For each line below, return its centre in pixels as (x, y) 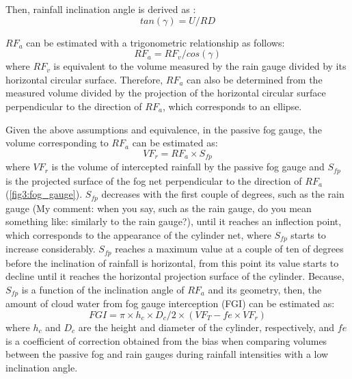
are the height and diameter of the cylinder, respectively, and (206, 327)
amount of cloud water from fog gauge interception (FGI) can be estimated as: (170, 303)
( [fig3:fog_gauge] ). (44, 194)
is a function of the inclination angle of (103, 289)
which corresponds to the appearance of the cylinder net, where (138, 234)
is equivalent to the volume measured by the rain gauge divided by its (200, 66)
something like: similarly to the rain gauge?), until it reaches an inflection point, (174, 221)
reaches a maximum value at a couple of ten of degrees (229, 249)
